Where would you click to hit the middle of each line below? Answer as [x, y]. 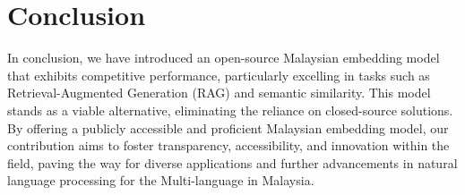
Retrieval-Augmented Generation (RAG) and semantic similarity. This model [219, 93]
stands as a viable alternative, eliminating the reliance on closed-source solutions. [230, 110]
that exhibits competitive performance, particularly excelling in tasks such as [219, 75]
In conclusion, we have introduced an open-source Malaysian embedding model [224, 58]
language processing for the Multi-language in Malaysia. [161, 180]
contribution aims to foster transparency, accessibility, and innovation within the [228, 145]
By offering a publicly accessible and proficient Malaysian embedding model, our [228, 127]
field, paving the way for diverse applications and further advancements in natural [232, 162]
